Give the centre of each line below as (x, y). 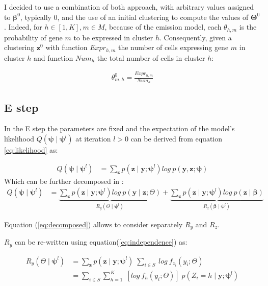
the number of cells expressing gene (173, 47)
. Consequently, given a (196, 37)
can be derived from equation (177, 139)
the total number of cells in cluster (151, 57)
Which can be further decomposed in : (64, 181)
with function (66, 47)
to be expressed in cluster (113, 37)
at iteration (93, 139)
